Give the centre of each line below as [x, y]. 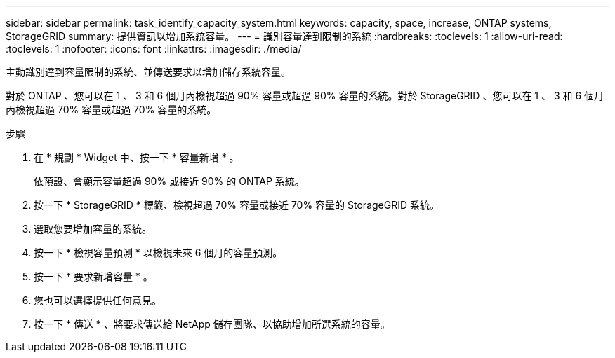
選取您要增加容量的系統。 [93, 229]
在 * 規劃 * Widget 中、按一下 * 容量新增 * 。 [137, 157]
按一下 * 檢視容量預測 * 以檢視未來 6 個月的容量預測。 [158, 253]
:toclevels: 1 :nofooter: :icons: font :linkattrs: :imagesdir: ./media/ [154, 49]
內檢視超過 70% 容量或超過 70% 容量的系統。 [111, 110]
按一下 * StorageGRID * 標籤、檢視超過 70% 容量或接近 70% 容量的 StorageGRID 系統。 [237, 205]
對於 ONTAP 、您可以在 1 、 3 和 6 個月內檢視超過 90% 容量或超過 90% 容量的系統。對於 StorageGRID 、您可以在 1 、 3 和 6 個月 [305, 96]
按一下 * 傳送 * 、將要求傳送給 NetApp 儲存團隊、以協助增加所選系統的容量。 [212, 324]
